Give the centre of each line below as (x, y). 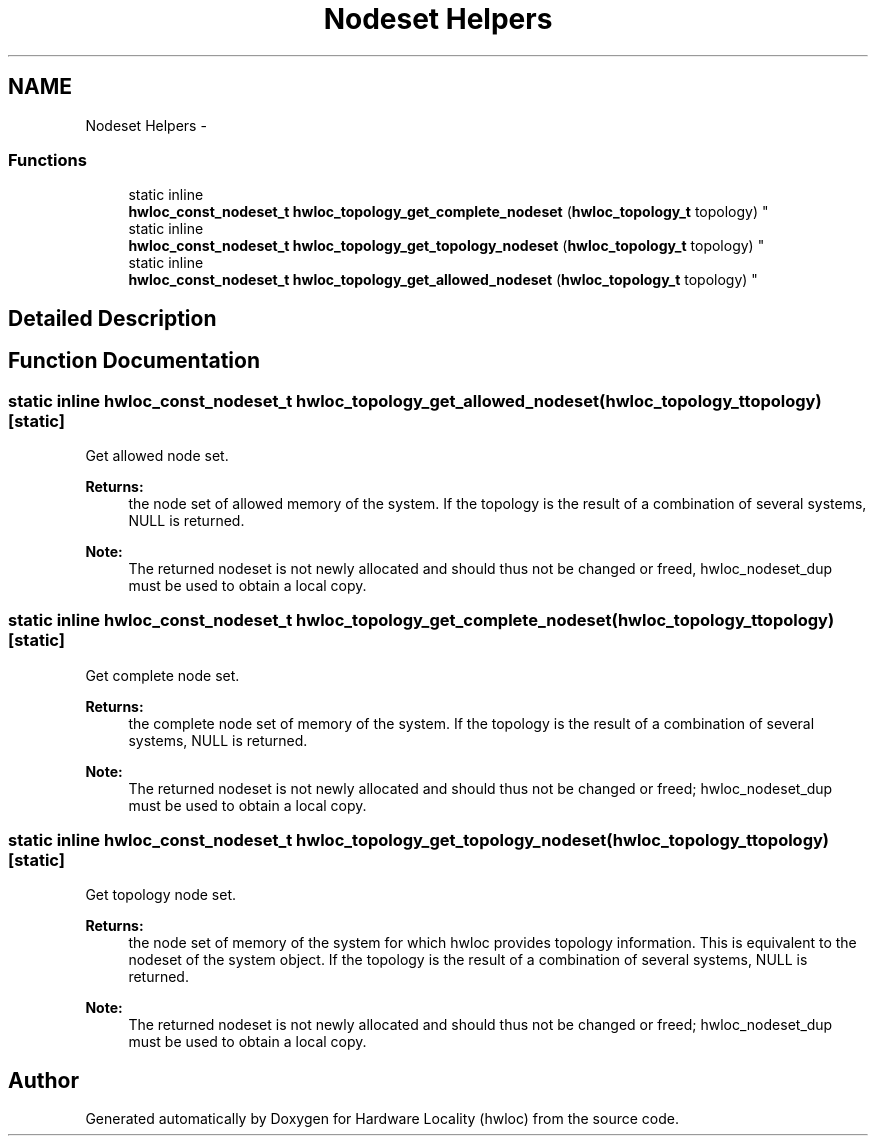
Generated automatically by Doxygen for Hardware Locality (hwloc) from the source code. (382, 1119)
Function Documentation (134, 361)
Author (43, 1080)
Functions (47, 159)
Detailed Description (112, 318)
